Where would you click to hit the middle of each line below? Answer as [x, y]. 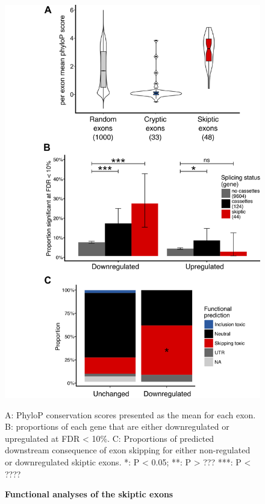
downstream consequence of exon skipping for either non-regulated [128, 450]
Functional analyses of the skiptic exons [89, 494]
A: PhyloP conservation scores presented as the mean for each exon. [130, 414]
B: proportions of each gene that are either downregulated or [117, 426]
